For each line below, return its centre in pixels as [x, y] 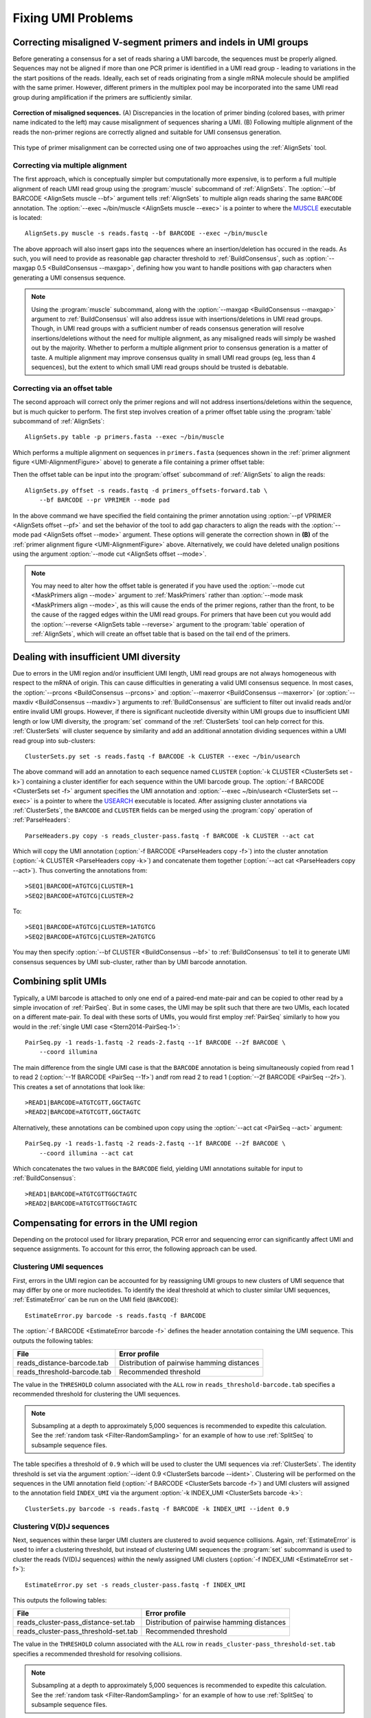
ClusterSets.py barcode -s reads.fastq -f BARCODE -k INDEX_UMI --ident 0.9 [157, 1509]
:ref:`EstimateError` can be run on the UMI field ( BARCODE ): [95, 1299]
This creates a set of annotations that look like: [79, 1086]
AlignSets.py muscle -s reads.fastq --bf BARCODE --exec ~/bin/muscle [146, 233]
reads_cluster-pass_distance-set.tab [76, 1622]
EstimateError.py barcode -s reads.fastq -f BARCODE [115, 1315]
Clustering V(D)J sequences [61, 1526]
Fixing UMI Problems [73, 18]
